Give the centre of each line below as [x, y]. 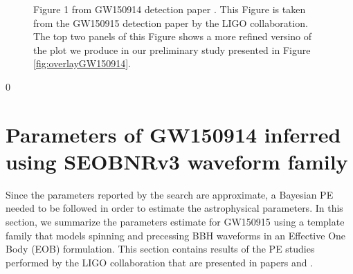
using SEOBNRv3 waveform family [177, 161]
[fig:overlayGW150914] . [82, 63]
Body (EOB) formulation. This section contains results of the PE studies [160, 249]
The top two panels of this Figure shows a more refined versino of [173, 36]
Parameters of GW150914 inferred [173, 134]
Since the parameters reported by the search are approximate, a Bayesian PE [170, 194]
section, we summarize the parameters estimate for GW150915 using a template [175, 222]
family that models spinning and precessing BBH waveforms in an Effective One [176, 235]
